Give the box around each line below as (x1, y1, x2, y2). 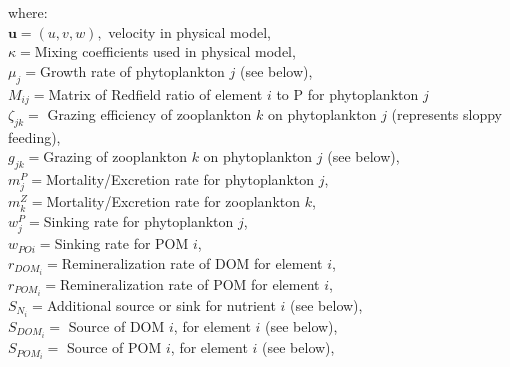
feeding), (8, 126, 61, 147)
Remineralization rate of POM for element (60, 273, 320, 294)
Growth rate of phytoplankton (39, 60, 225, 81)
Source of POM (66, 337, 162, 358)
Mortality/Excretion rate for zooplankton (46, 191, 301, 212)
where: (8, 2, 48, 22)
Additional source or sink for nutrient (46, 294, 276, 315)
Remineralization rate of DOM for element (61, 252, 323, 273)
